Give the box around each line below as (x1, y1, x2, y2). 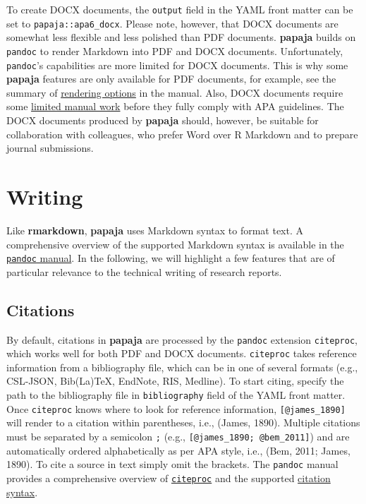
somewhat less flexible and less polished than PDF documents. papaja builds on (6, 30, 356, 44)
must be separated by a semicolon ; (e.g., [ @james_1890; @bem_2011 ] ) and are (6, 428, 350, 443)
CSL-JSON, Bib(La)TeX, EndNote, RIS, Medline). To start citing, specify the (6, 373, 344, 388)
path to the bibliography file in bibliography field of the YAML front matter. (6, 388, 346, 402)
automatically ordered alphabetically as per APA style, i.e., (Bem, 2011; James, (6, 443, 350, 457)
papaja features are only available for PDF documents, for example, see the (6, 71, 336, 86)
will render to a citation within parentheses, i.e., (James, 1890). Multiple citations (6, 415, 360, 430)
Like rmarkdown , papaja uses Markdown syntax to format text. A (6, 222, 303, 237)
